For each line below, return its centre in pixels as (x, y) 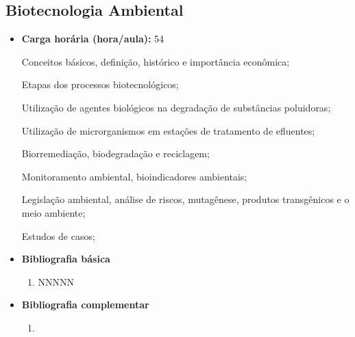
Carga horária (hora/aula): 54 (93, 39)
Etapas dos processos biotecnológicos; (100, 84)
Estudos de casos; (58, 235)
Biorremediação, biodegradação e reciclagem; (115, 153)
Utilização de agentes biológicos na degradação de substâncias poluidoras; (176, 107)
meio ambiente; (53, 212)
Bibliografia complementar (85, 305)
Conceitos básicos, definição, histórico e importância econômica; (156, 61)
